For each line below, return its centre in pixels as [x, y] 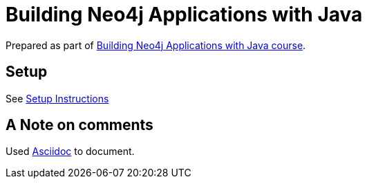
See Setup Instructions [57, 98]
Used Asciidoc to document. [70, 151]
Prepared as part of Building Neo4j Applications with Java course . [156, 45]
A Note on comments [79, 125]
